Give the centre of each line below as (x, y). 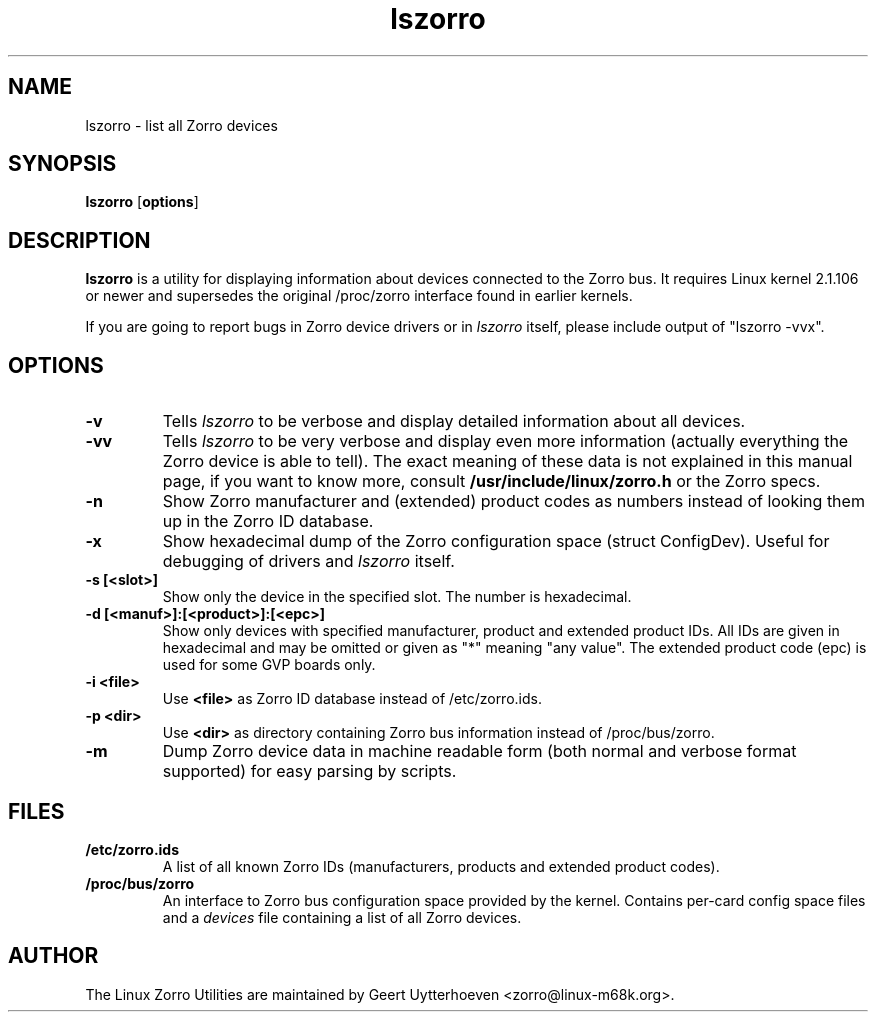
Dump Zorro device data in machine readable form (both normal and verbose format (479, 751)
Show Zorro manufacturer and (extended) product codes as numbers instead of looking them (513, 501)
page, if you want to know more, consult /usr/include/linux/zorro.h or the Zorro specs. (491, 481)
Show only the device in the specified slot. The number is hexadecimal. (397, 597)
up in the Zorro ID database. (268, 521)
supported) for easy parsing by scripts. (309, 771)
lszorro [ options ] (142, 202)
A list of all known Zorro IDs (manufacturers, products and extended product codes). (441, 866)
